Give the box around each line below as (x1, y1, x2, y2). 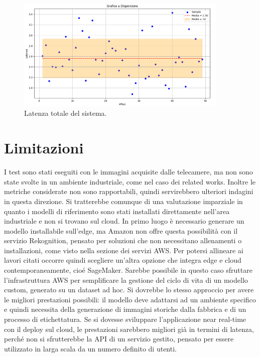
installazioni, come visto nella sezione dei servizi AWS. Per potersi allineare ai (4, 245, 243, 255)
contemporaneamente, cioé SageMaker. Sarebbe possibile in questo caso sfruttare (4, 265, 252, 275)
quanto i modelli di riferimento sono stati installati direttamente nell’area (4, 206, 230, 216)
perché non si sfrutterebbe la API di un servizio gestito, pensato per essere (4, 333, 234, 344)
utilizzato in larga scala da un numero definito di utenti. (4, 343, 177, 353)
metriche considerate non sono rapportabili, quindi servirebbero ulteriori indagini (4, 186, 253, 197)
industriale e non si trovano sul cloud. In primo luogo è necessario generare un (4, 216, 244, 226)
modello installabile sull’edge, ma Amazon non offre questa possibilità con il (4, 225, 238, 236)
